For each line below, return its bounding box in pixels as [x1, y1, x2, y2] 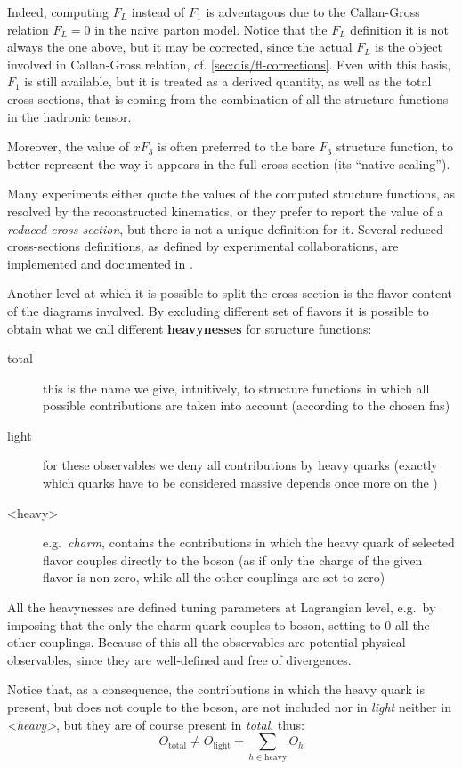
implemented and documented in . [7, 254, 193, 272]
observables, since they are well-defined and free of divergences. [7, 650, 352, 668]
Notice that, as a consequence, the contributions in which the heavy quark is [7, 680, 425, 699]
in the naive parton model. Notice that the [94, 20, 328, 38]
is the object [375, 37, 442, 56]
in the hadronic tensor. [7, 107, 132, 125]
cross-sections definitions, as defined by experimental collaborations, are [7, 237, 399, 255]
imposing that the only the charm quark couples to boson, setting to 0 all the [7, 615, 430, 634]
